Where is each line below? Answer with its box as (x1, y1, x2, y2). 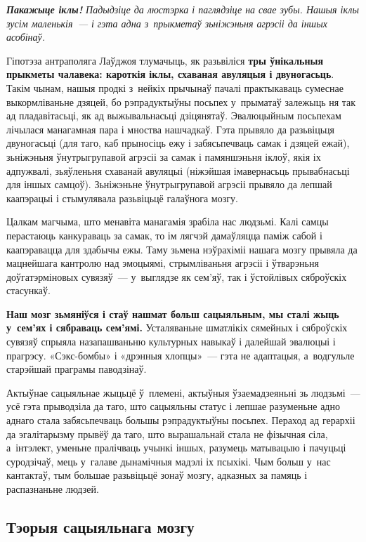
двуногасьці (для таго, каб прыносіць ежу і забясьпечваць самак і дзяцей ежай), (6, 135, 350, 150)
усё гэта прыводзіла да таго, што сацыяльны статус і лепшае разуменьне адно (6, 399, 340, 414)
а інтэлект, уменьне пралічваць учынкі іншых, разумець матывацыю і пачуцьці (6, 440, 346, 455)
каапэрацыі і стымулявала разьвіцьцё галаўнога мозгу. (6, 190, 238, 205)
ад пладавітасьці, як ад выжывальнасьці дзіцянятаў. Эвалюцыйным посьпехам (6, 108, 341, 123)
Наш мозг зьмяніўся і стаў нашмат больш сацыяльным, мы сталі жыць (6, 306, 339, 321)
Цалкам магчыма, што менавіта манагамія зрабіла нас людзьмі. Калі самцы (6, 214, 329, 229)
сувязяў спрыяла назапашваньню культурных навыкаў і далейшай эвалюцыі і (6, 334, 336, 349)
